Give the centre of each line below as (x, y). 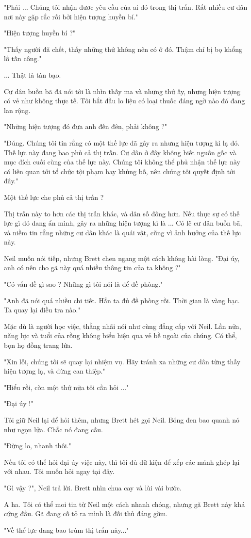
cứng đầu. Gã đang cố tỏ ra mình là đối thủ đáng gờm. (86, 514)
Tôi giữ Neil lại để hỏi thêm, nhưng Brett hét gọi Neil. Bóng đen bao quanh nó (122, 420)
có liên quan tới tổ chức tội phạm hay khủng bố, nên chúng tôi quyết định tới (120, 171)
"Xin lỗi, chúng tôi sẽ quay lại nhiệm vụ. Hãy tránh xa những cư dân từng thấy (122, 361)
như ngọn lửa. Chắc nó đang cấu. (53, 429)
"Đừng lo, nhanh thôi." (38, 446)
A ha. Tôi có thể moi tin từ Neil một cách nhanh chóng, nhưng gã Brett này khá (125, 504)
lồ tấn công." (23, 58)
